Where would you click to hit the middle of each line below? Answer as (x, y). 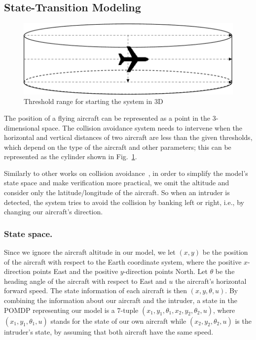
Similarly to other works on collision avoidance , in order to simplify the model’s (126, 173)
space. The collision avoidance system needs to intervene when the (142, 127)
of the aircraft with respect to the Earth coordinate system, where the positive (123, 261)
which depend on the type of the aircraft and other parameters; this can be (118, 147)
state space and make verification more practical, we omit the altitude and (117, 183)
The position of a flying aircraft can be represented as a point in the (107, 118)
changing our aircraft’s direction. (54, 212)
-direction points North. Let (165, 271)
